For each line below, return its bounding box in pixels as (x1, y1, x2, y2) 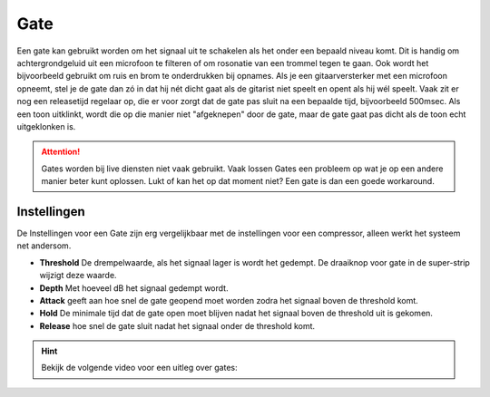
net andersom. (16, 240, 72, 251)
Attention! (41, 146, 81, 158)
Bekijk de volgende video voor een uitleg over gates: (41, 363, 238, 373)
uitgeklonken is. (16, 121, 76, 131)
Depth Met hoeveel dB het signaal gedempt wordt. (39, 282, 229, 294)
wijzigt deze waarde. (39, 270, 117, 281)
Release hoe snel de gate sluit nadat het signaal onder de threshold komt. (39, 320, 316, 331)
